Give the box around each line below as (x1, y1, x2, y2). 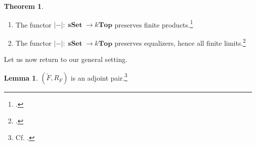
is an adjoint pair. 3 (70, 71, 128, 83)
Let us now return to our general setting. (4, 54, 128, 64)
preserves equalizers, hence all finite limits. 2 (114, 36, 246, 48)
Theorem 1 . (4, 1, 44, 11)
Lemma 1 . (4, 72, 38, 83)
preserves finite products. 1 (114, 18, 193, 29)
